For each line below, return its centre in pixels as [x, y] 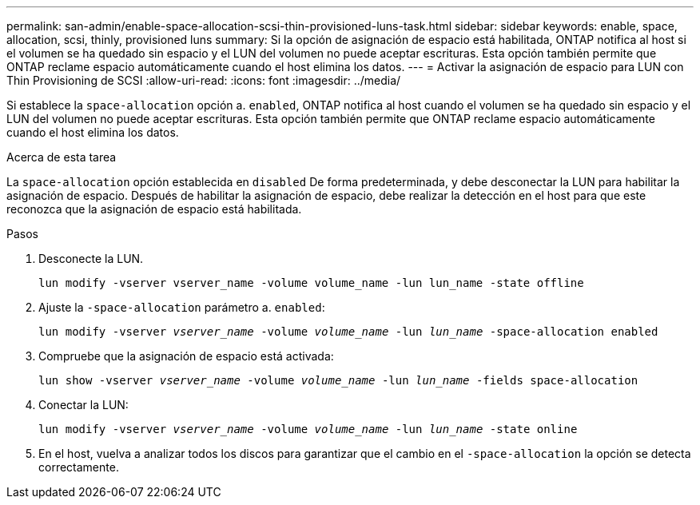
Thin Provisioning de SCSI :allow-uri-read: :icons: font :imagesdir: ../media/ [204, 80]
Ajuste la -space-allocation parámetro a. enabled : [182, 307]
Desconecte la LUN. [91, 258]
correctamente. [79, 467]
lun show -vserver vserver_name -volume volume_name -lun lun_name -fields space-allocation [338, 380]
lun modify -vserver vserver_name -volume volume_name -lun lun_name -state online [308, 429]
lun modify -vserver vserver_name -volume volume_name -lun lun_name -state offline [311, 283]
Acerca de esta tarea [62, 157]
